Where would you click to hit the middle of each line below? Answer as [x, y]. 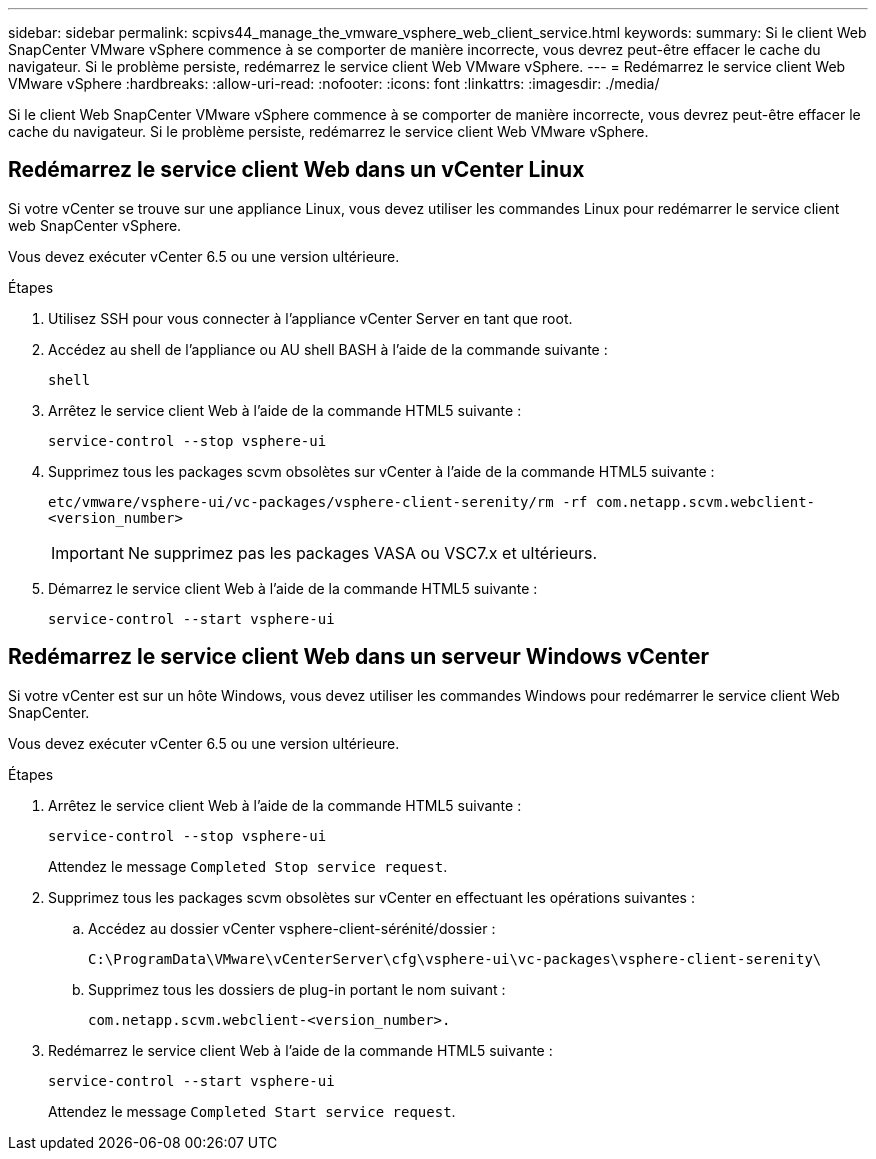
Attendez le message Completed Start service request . [252, 1111]
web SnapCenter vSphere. [95, 225]
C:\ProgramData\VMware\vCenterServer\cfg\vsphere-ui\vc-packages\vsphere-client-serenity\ [455, 958]
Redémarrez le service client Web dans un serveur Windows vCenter [358, 657]
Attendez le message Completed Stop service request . [248, 866]
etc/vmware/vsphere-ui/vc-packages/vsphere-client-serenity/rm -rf [318, 501]
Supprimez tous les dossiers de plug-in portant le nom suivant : [297, 989]
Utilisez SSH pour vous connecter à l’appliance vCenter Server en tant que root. [310, 318]
